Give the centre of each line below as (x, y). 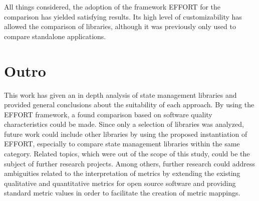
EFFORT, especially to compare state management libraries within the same (122, 144)
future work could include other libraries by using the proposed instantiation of (126, 134)
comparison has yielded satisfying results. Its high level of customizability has (123, 16)
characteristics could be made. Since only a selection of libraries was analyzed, (124, 124)
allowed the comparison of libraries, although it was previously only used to (120, 26)
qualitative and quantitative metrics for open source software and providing (120, 183)
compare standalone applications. (55, 36)
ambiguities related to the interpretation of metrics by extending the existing (122, 173)
